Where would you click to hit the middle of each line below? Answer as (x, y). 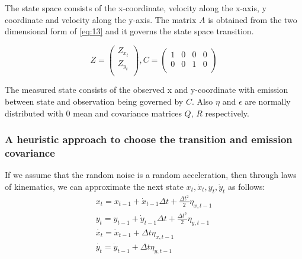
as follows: (247, 186)
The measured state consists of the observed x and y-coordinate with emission (147, 90)
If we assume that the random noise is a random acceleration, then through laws (151, 175)
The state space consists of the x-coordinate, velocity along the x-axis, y (136, 8)
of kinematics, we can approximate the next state (94, 186)
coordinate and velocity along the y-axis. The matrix (101, 19)
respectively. (227, 113)
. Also (202, 101)
